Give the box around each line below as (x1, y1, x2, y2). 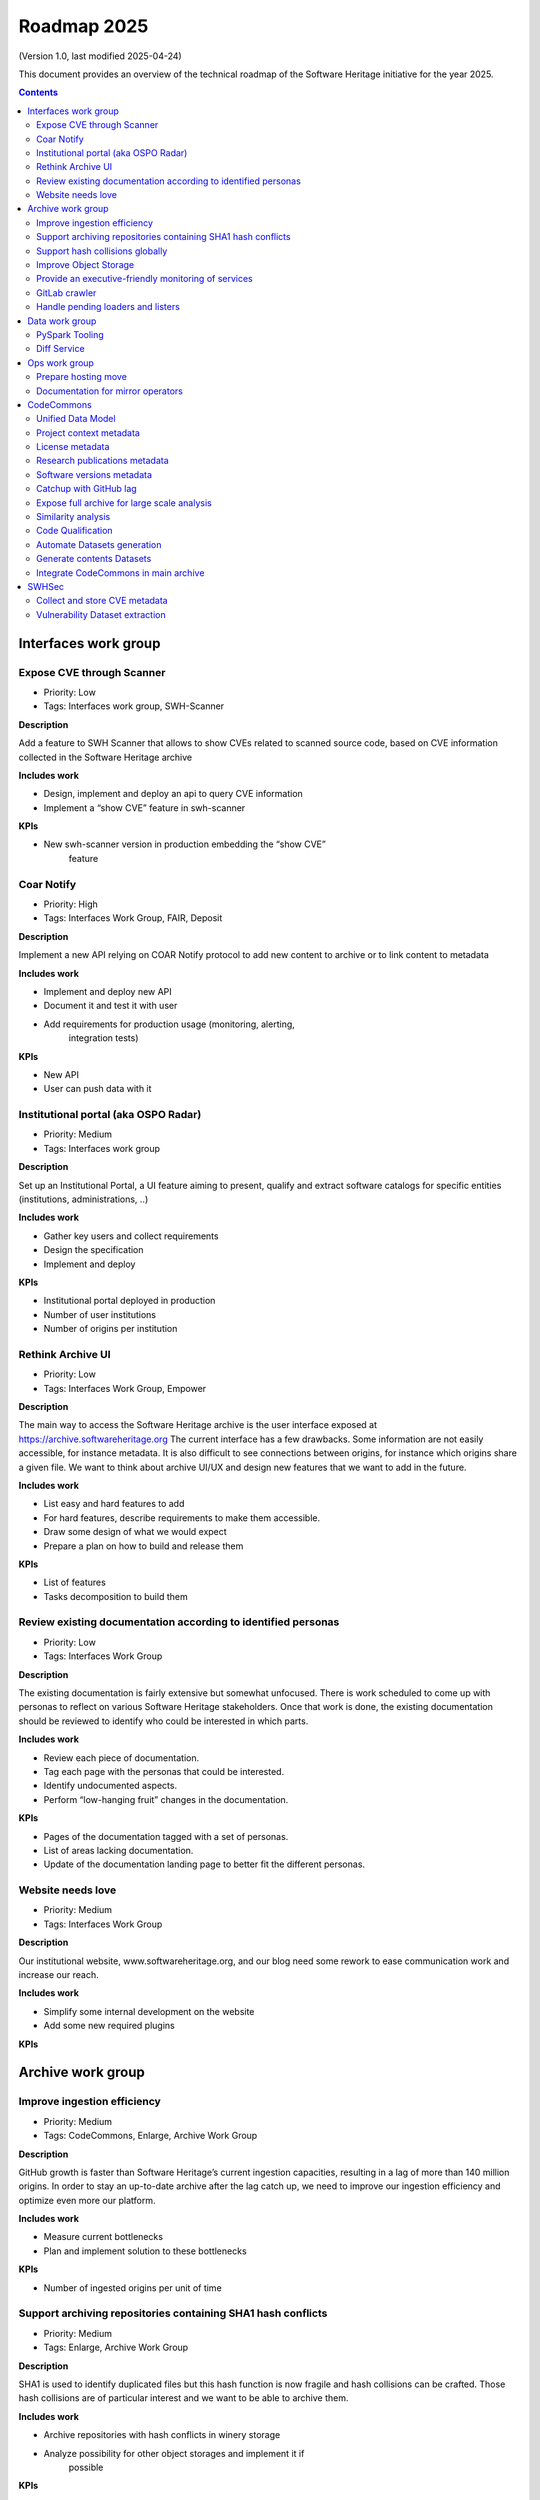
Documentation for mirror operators (36, 385, 184, 397)
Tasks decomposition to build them (43, 1590, 189, 1602)
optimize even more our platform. (18, 2194, 156, 2206)
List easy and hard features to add (43, 1498, 185, 1510)
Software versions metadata (36, 468, 153, 480)
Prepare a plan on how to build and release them (43, 1540, 244, 1552)
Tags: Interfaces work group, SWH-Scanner (43, 700, 225, 712)
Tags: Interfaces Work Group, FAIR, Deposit (43, 912, 223, 924)
